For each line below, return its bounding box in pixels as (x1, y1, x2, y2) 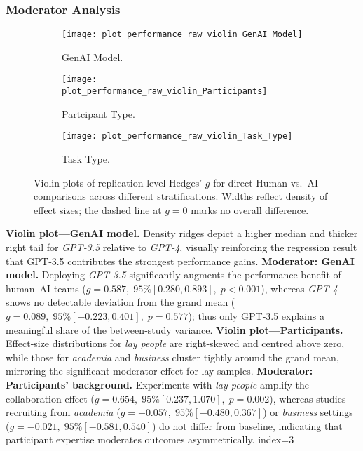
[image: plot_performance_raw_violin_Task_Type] (62, 131, 293, 142)
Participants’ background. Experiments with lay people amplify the (6, 377, 309, 391)
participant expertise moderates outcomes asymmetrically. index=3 (6, 432, 294, 447)
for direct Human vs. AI (213, 175, 319, 189)
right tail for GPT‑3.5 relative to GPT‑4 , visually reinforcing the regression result (6, 240, 357, 254)
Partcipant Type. (62, 106, 135, 121)
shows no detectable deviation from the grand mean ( (6, 295, 235, 309)
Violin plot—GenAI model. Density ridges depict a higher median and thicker (6, 226, 358, 241)
